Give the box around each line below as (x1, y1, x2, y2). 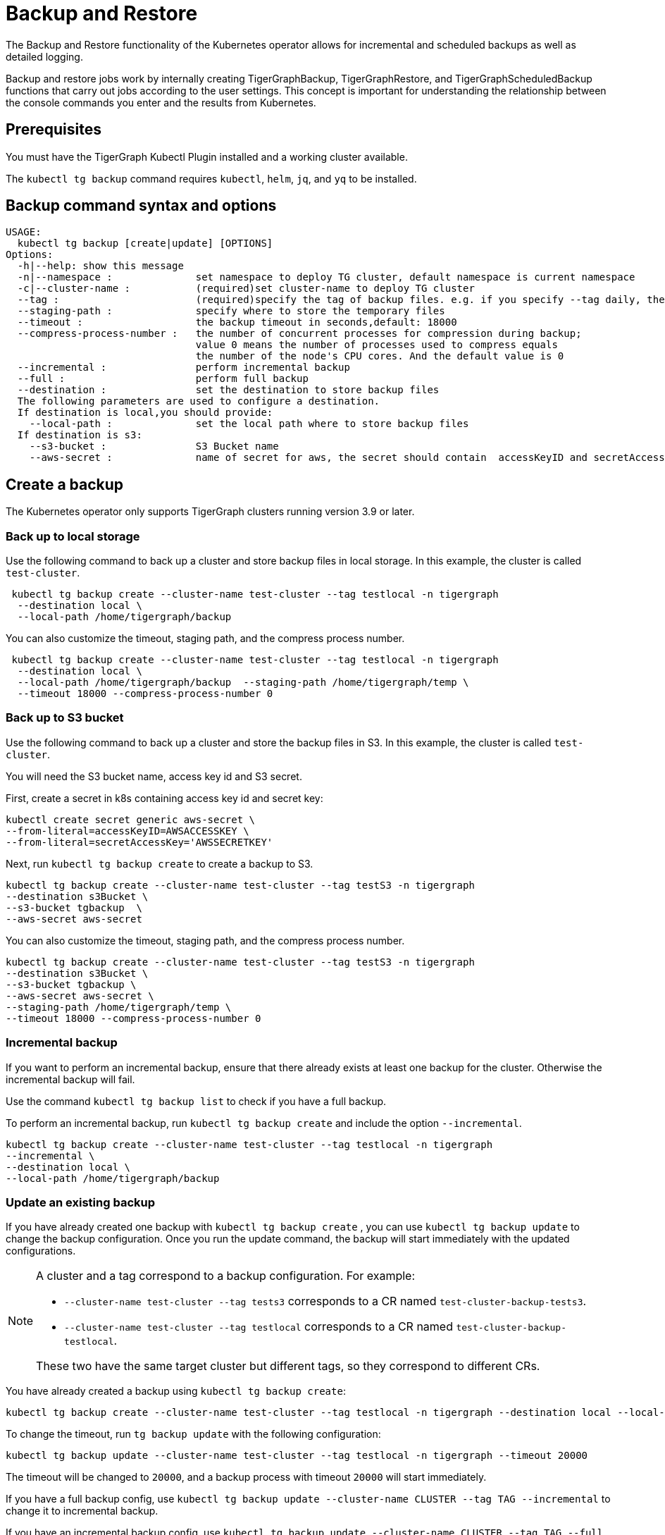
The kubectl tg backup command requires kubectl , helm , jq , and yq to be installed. (6, 172, 417, 185)
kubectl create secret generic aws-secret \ (6, 813, 256, 825)
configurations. (6, 1245, 76, 1257)
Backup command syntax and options (6, 197, 277, 215)
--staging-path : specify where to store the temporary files (17, 305, 445, 317)
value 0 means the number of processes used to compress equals (195, 339, 558, 351)
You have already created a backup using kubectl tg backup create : (6, 1385, 346, 1398)
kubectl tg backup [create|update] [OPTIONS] (17, 238, 273, 249)
